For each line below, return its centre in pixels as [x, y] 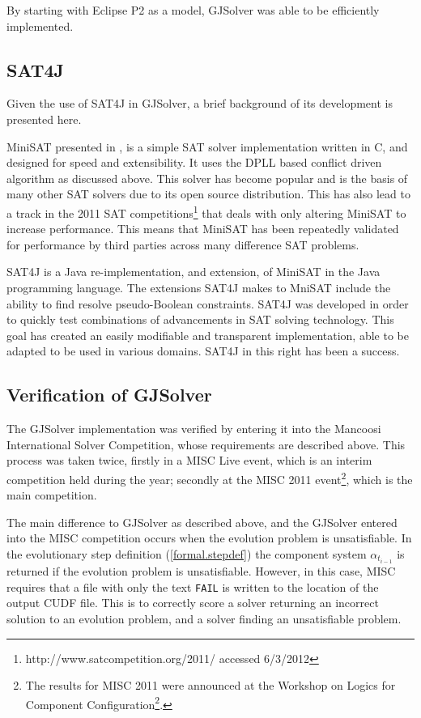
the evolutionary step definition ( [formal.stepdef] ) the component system [187, 553]
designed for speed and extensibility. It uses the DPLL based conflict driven [194, 162]
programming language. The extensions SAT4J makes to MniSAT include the [199, 287]
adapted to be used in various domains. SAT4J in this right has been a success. [203, 351]
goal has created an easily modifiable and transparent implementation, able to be [208, 335]
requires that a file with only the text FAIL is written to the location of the [193, 586]
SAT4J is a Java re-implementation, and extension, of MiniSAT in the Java [193, 272]
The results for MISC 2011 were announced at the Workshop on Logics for [210, 685]
